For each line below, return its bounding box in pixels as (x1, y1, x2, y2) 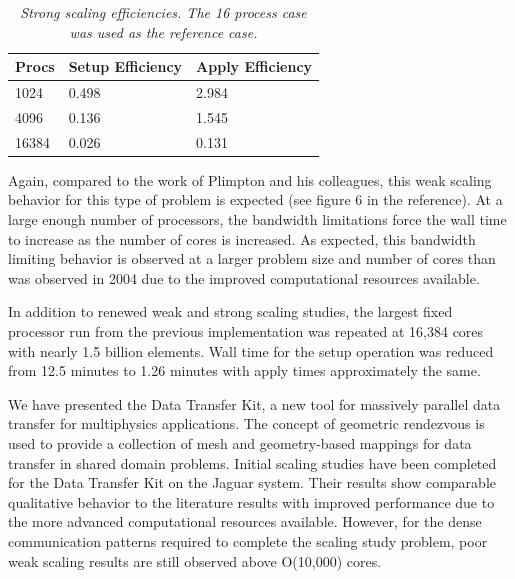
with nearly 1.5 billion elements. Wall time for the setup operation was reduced (8, 340, 494, 361)
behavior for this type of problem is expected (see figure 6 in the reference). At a (8, 189, 503, 210)
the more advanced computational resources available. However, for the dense (8, 511, 482, 532)
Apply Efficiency (196, 56, 313, 77)
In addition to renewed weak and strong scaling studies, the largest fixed (8, 301, 453, 322)
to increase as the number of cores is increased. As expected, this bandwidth (8, 228, 476, 249)
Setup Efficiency (68, 56, 183, 77)
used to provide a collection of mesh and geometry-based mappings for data (8, 432, 472, 453)
